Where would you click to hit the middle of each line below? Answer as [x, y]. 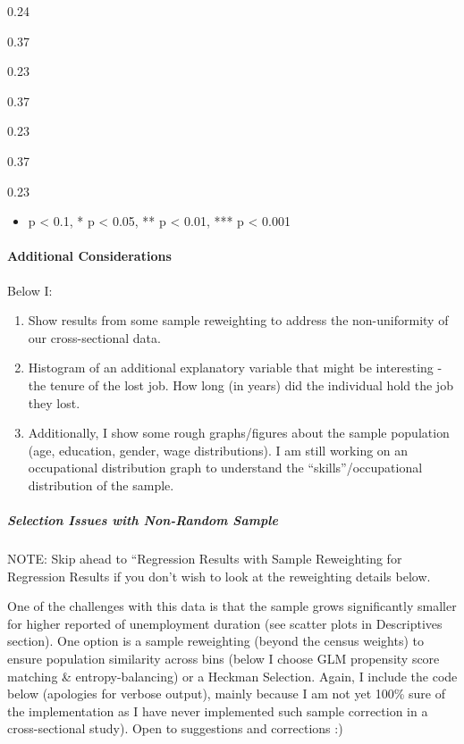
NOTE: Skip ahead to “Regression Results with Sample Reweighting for [205, 559]
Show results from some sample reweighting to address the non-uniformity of [238, 320]
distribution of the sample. [101, 485]
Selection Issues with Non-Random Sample [143, 520]
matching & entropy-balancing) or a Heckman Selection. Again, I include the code [232, 676]
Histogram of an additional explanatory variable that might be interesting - [235, 368]
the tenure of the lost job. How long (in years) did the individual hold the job [240, 385]
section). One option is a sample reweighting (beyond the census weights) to [215, 641]
